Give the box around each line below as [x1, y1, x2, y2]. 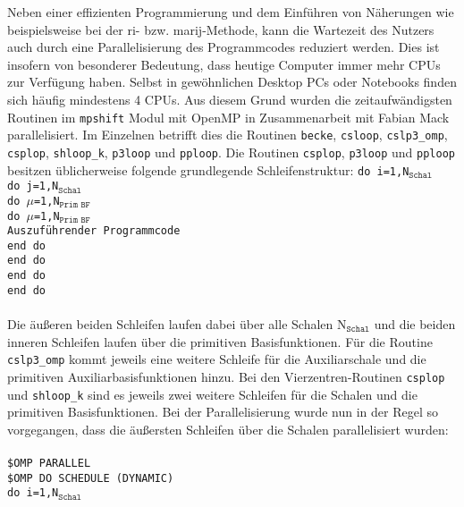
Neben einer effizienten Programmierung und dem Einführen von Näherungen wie [7, 3, 454, 21]
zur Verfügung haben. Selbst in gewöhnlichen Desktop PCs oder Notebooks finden [7, 72, 457, 91]
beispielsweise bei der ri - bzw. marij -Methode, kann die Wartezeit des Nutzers [7, 20, 434, 38]
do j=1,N [7, 180, 59, 193]
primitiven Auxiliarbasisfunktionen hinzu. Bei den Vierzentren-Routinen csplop [7, 367, 445, 385]
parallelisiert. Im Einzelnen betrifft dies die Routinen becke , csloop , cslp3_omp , [7, 125, 448, 144]
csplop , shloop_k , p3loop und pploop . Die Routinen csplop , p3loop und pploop [7, 142, 455, 161]
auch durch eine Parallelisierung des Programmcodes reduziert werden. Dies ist [7, 38, 440, 56]
